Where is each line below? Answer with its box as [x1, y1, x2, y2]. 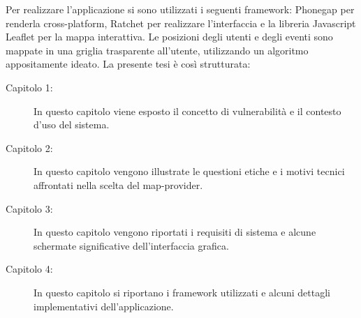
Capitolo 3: [6, 201, 53, 215]
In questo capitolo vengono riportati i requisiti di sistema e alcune [34, 225, 316, 239]
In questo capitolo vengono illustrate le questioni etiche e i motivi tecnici [34, 164, 345, 179]
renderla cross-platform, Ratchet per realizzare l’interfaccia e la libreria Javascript [6, 15, 356, 30]
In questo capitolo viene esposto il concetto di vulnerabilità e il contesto [34, 103, 341, 118]
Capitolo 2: [6, 140, 53, 155]
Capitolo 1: [6, 79, 53, 94]
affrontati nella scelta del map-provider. [34, 177, 203, 192]
